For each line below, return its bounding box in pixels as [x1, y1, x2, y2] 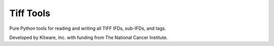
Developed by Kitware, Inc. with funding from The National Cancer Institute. [9, 34, 168, 40]
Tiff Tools [9, 8, 51, 19]
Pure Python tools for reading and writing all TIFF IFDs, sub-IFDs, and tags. [9, 25, 166, 31]
